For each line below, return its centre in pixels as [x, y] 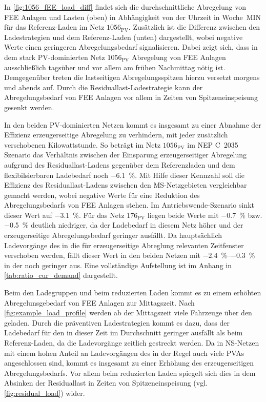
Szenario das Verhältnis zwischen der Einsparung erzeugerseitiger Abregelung [126, 155]
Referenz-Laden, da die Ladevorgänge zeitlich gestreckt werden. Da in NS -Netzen [132, 343]
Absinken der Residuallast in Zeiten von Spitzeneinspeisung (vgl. [106, 383]
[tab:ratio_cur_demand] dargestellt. [61, 275]
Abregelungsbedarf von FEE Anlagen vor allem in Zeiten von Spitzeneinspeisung [131, 97]
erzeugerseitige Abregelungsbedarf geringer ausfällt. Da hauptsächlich [113, 235]
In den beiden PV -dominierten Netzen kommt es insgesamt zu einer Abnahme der [133, 124]
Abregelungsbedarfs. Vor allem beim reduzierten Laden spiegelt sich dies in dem [130, 373]
